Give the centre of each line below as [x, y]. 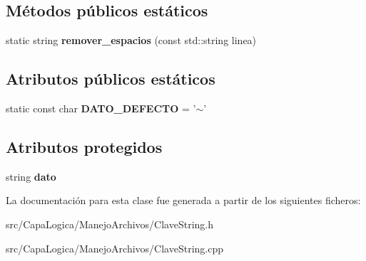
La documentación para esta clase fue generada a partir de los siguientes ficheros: [183, 200]
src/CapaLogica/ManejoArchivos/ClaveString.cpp [115, 248]
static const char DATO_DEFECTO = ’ [101, 108]
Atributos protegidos [84, 146]
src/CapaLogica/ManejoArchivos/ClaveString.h [110, 224]
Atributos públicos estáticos [111, 79]
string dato [31, 176]
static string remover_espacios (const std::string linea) [131, 40]
